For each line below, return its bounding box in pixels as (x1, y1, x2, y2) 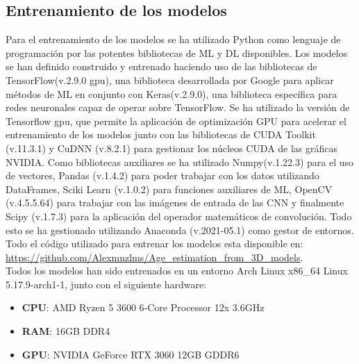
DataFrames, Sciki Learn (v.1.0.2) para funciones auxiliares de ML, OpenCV (6, 181, 333, 196)
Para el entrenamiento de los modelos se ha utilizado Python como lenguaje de (6, 32, 341, 47)
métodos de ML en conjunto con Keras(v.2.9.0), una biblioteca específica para (6, 86, 337, 101)
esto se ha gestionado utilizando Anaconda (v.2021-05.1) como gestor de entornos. (6, 222, 354, 237)
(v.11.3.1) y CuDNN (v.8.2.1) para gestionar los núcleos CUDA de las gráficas (6, 140, 338, 155)
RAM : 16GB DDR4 (22, 324, 110, 338)
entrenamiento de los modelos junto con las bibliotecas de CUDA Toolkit (6, 127, 316, 142)
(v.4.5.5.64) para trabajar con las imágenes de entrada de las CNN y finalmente (6, 195, 344, 210)
